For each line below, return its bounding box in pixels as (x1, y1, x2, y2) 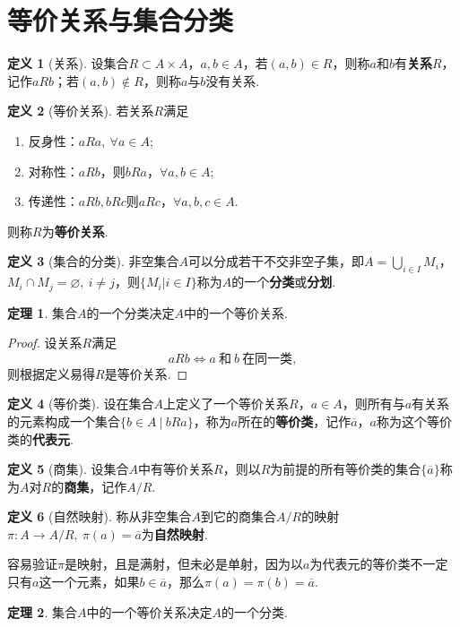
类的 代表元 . (7, 429, 74, 448)
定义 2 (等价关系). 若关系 (7, 101, 154, 120)
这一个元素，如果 (39, 572, 140, 591)
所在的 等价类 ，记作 (238, 411, 352, 430)
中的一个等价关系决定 (86, 602, 213, 621)
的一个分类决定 (86, 303, 175, 322)
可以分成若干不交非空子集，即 (188, 252, 365, 271)
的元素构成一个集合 (7, 411, 120, 430)
